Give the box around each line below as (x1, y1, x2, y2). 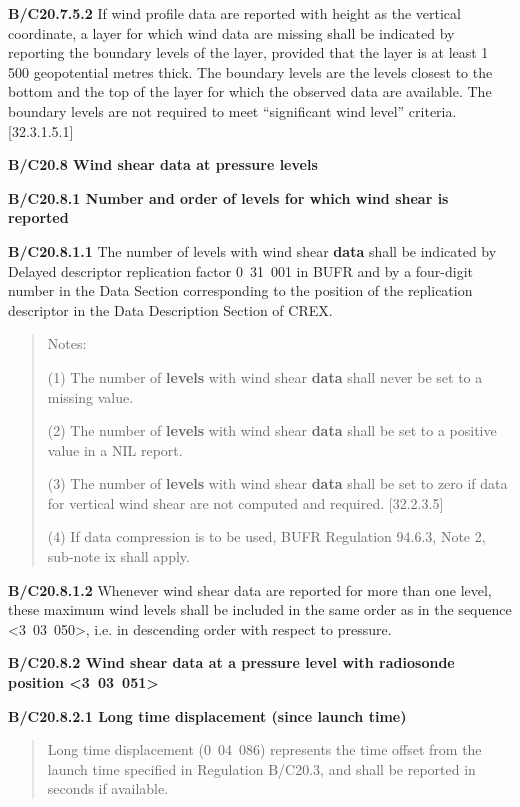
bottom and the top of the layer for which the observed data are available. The (8, 81, 492, 102)
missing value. (47, 386, 134, 407)
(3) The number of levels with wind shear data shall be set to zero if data (47, 473, 508, 494)
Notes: (47, 333, 87, 354)
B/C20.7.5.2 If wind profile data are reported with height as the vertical (8, 3, 461, 23)
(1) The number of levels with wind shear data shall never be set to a (47, 366, 483, 387)
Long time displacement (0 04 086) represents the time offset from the (47, 739, 482, 760)
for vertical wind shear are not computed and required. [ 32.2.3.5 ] (47, 492, 444, 513)
